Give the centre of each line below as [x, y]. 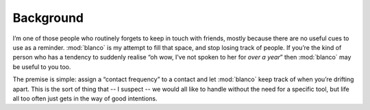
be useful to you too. [42, 67]
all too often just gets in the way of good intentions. [85, 98]
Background [48, 18]
